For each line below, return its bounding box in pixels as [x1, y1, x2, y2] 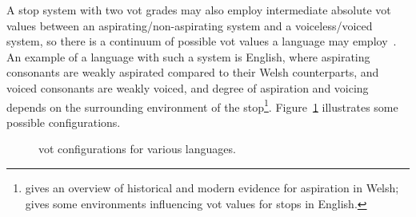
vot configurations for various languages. [38, 140, 236, 157]
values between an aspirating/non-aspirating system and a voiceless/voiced [6, 17, 373, 34]
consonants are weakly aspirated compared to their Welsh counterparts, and [6, 64, 379, 81]
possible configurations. [6, 113, 121, 130]
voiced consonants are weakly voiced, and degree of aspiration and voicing [6, 79, 369, 96]
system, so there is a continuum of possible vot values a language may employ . [6, 33, 397, 49]
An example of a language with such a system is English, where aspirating [6, 48, 370, 65]
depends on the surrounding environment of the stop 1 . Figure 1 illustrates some [6, 96, 398, 115]
